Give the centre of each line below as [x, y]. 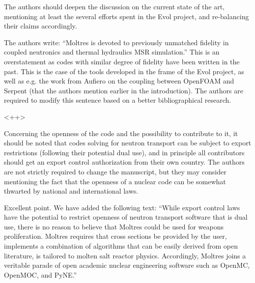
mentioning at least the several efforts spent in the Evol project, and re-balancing [127, 16]
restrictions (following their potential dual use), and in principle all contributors [124, 152]
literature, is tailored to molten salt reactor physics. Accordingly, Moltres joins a [125, 255]
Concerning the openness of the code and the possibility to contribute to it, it [121, 133]
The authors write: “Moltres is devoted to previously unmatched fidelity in [116, 42]
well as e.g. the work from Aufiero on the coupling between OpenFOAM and [119, 81]
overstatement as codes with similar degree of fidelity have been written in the [122, 61]
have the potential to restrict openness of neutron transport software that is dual [126, 217]
